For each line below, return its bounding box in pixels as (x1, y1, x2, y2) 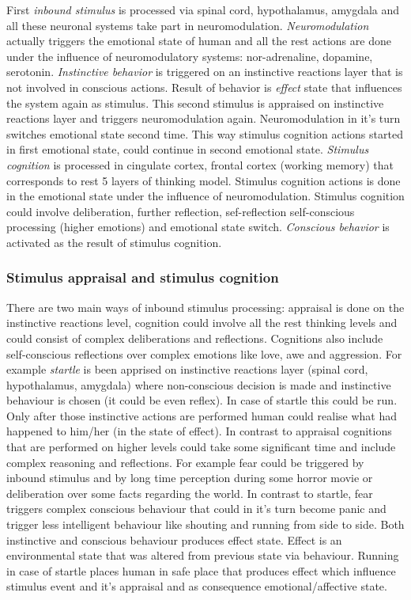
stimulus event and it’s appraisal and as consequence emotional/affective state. (6, 578, 387, 594)
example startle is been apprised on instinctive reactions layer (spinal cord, (6, 361, 368, 378)
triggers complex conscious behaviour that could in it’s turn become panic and (6, 500, 386, 517)
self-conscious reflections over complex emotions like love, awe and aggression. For (6, 345, 402, 362)
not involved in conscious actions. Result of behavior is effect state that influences (6, 78, 402, 95)
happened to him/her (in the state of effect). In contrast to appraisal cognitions (6, 423, 392, 439)
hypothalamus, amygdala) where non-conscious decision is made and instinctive (6, 376, 391, 393)
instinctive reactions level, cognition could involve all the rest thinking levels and (6, 314, 398, 331)
